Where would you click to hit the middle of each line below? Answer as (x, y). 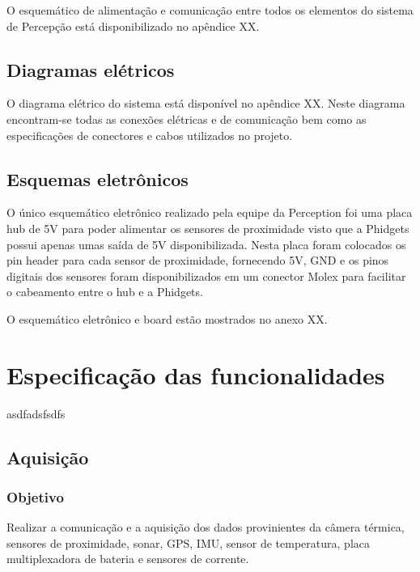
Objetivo (35, 496)
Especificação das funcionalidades (196, 374)
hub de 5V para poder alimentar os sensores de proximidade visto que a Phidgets (208, 228)
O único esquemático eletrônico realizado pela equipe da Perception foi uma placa (210, 212)
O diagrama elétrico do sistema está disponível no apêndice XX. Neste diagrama (206, 103)
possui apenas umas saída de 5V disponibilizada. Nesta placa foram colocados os (206, 244)
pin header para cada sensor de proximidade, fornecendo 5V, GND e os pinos (198, 260)
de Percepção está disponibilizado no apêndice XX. (133, 25)
